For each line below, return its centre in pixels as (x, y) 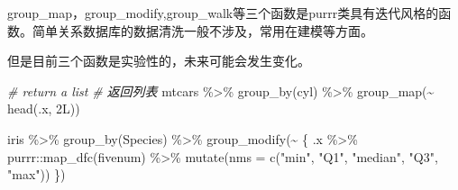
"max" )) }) (37, 174)
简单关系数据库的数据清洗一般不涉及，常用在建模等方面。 (202, 30)
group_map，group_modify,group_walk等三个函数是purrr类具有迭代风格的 (223, 13)
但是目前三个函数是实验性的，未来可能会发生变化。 (159, 61)
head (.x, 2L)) (44, 109)
